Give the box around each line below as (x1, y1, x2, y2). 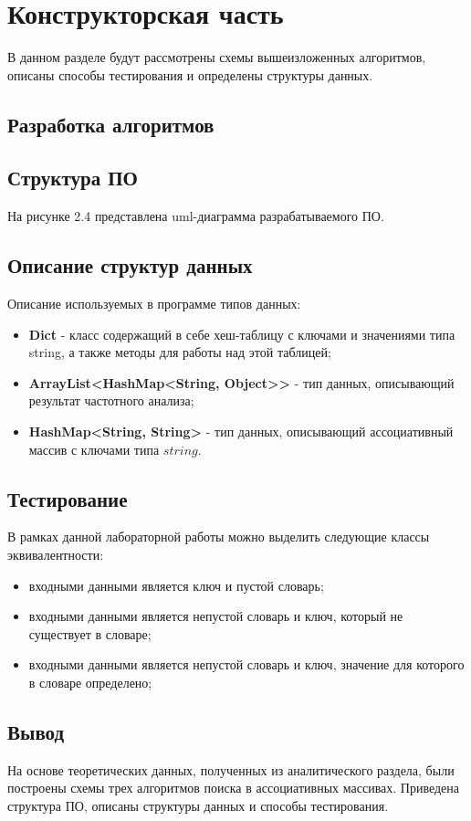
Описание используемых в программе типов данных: (7, 294, 301, 313)
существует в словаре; (28, 624, 152, 643)
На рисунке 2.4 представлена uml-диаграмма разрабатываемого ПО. (7, 206, 384, 226)
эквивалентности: (7, 545, 104, 564)
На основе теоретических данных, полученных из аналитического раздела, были (7, 760, 455, 779)
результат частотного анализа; (28, 391, 194, 410)
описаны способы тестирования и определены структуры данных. (7, 65, 373, 84)
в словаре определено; (28, 673, 152, 692)
